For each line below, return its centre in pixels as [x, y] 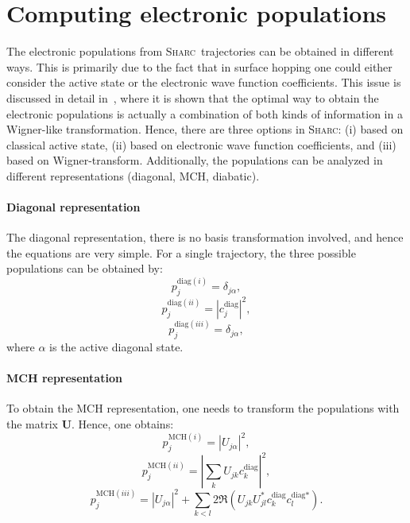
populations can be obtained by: [85, 268]
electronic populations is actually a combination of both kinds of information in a [205, 113]
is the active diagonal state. [116, 347]
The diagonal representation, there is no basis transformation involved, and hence [205, 237]
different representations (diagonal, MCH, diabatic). [133, 175]
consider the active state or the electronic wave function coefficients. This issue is [204, 82]
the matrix [32, 424]
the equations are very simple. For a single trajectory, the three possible [181, 252]
